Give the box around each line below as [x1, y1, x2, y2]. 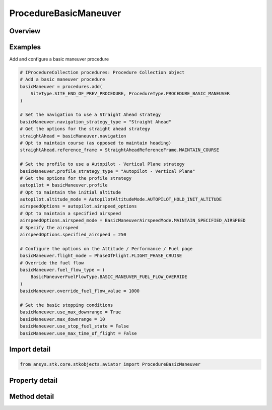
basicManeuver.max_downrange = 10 [20, 316, 105, 322]
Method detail [9, 392, 54, 400]
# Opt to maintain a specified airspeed [20, 211, 121, 216]
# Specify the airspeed [20, 225, 79, 230]
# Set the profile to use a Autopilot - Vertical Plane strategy [20, 161, 185, 167]
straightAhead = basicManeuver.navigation [20, 133, 126, 139]
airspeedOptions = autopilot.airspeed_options [20, 203, 137, 209]
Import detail [9, 345, 50, 354]
